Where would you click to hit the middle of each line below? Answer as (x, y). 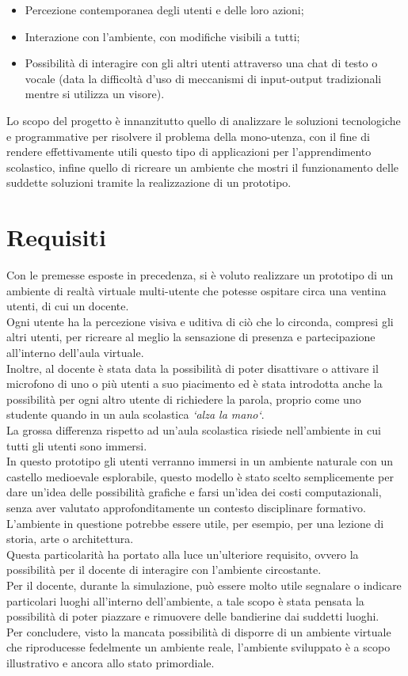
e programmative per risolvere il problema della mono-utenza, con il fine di (188, 136)
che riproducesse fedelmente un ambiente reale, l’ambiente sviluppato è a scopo (198, 647)
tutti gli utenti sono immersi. (77, 445)
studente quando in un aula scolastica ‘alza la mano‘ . (135, 414)
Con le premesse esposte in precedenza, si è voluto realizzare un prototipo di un (200, 275)
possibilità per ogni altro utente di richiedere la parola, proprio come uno (184, 399)
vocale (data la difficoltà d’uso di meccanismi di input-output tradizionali (203, 78)
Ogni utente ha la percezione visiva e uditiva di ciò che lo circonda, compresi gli (200, 321)
